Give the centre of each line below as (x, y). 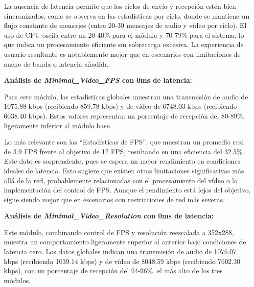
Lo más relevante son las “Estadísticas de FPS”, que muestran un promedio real (124, 142)
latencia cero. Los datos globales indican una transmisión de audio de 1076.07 (120, 251)
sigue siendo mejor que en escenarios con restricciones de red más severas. (115, 199)
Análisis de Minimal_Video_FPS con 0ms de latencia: (98, 80)
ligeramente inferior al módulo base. (58, 125)
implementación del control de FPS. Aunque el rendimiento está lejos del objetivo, (127, 190)
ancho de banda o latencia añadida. (57, 63)
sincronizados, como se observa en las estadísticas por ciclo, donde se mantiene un (127, 15)
